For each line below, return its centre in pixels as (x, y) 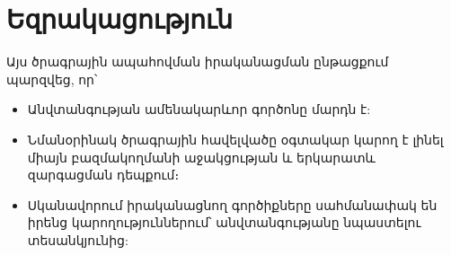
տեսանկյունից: (78, 239)
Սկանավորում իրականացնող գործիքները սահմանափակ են (232, 204)
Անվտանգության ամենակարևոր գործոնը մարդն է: (199, 109)
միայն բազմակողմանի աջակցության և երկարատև (201, 157)
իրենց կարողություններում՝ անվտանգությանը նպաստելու (224, 222)
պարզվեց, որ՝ (52, 79)
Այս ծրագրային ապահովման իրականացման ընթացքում (198, 62)
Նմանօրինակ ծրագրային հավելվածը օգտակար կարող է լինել (235, 139)
